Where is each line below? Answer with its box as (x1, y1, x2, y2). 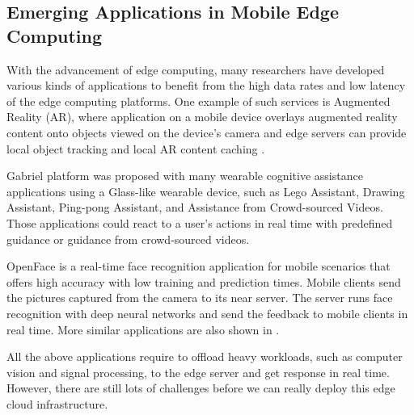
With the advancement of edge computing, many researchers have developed (6, 61, 385, 78)
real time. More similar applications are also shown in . (6, 321, 280, 337)
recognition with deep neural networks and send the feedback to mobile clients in (6, 304, 408, 321)
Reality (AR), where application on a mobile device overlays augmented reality (6, 108, 398, 125)
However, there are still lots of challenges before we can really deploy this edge (6, 379, 395, 396)
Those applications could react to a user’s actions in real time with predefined (6, 214, 393, 231)
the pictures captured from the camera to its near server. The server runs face (6, 289, 393, 306)
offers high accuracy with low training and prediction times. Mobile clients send (6, 273, 401, 290)
